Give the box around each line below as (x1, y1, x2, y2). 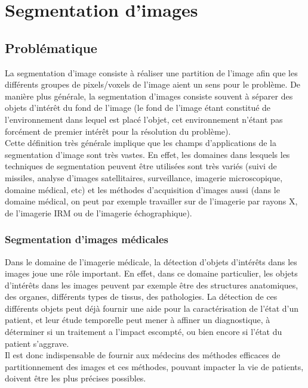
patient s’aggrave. (5, 337, 69, 349)
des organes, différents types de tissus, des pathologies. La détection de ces (5, 290, 278, 303)
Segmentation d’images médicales (5, 232, 168, 247)
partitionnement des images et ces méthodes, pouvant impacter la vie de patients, (5, 360, 304, 373)
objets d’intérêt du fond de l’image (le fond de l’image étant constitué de (5, 101, 271, 114)
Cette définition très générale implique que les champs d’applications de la (5, 136, 276, 149)
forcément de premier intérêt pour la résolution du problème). (5, 125, 231, 137)
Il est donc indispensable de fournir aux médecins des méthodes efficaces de (5, 349, 281, 361)
